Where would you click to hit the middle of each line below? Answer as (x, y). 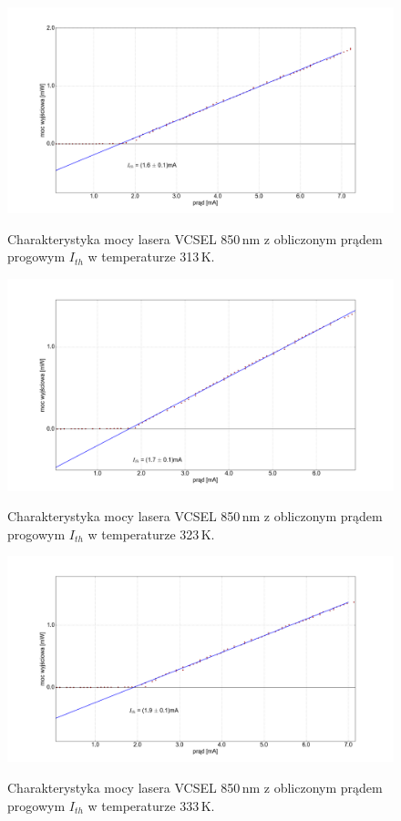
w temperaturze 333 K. (151, 805)
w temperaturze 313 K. (151, 257)
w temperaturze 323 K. (151, 534)
